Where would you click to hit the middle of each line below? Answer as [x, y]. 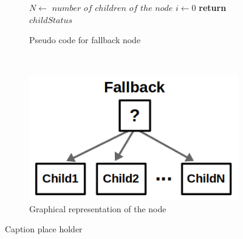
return [213, 7]
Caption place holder [44, 229]
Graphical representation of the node [98, 208]
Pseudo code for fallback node [85, 40]
